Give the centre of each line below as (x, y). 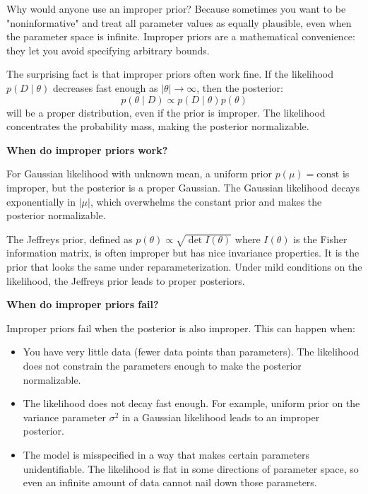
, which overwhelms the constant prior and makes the (206, 201)
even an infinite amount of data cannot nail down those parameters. (170, 482)
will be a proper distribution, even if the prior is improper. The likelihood (166, 112)
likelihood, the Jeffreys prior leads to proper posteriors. (126, 280)
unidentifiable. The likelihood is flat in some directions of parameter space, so (191, 468)
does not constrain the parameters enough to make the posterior (162, 366)
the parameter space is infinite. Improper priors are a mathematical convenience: (181, 36)
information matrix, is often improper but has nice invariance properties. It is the (183, 253)
